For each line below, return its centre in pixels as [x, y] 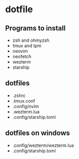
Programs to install [35, 28]
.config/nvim [26, 106]
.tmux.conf [24, 101]
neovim [20, 51]
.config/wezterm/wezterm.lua [43, 145]
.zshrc [19, 96]
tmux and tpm [27, 46]
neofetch [22, 56]
